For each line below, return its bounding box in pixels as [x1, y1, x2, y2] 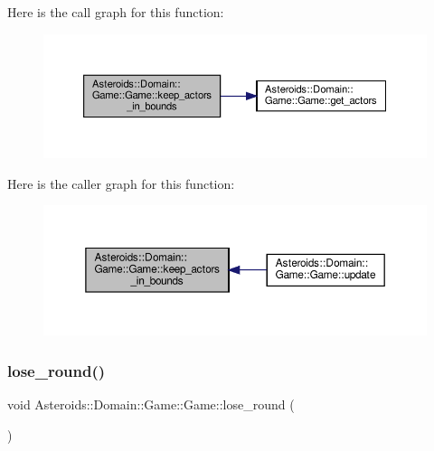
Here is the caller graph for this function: [7, 174, 235, 193]
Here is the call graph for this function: [7, 3, 224, 21]
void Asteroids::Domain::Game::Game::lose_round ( [7, 395, 295, 414]
